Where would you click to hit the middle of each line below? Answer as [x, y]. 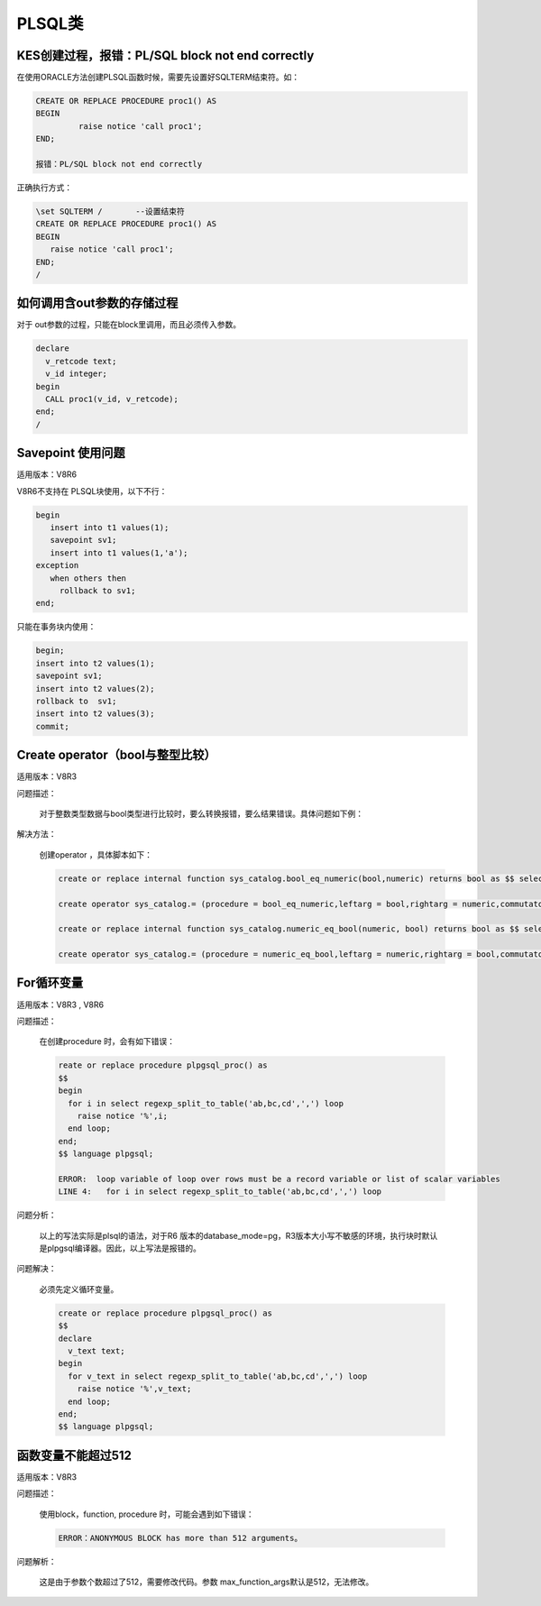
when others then [88, 578]
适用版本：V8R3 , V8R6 [60, 1005]
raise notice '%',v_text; [134, 1389]
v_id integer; [77, 374]
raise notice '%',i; [123, 1115]
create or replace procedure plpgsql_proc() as [165, 1313]
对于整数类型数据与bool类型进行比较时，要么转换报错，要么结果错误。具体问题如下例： [202, 813]
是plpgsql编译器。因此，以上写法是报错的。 [120, 1248]
